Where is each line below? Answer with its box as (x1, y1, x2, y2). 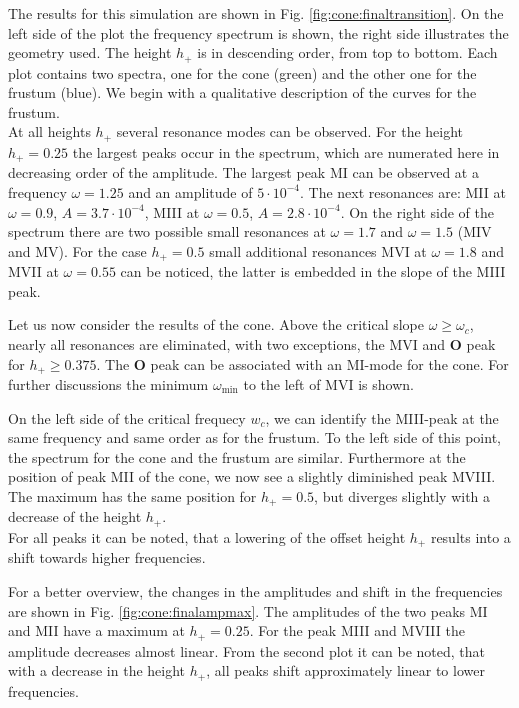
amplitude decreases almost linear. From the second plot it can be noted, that (8, 640, 485, 661)
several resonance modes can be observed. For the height (116, 121, 464, 142)
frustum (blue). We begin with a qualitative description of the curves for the (8, 82, 477, 103)
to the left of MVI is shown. (243, 373, 414, 394)
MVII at (8, 261, 59, 282)
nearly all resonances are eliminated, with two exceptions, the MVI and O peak (8, 333, 496, 354)
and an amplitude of (128, 181, 253, 202)
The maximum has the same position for (8, 485, 257, 506)
